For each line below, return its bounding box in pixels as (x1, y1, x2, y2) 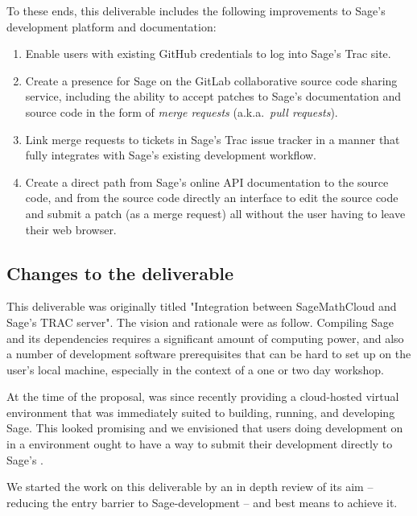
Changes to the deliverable (6, 260, 234, 285)
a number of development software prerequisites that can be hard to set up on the (6, 345, 411, 362)
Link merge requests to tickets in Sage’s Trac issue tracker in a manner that (25, 130, 400, 147)
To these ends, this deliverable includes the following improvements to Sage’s (6, 2, 386, 19)
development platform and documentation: (6, 18, 217, 35)
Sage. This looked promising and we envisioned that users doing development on (6, 419, 403, 436)
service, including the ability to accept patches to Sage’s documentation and (25, 88, 401, 105)
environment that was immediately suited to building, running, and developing (6, 403, 395, 420)
